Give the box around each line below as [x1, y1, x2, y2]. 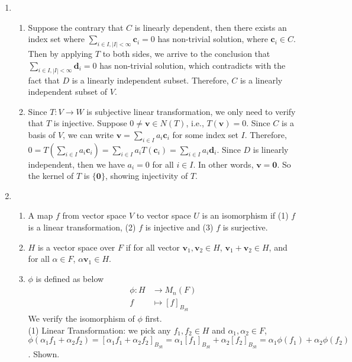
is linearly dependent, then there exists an [134, 21, 287, 33]
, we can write [63, 128, 114, 140]
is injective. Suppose [53, 117, 127, 129]
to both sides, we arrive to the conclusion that [102, 47, 270, 60]
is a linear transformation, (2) [28, 221, 136, 233]
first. [145, 312, 162, 324]
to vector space [136, 209, 191, 222]
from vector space [62, 209, 127, 222]
